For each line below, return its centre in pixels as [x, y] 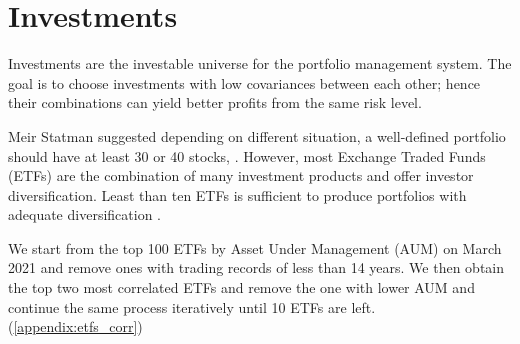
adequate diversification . [84, 214]
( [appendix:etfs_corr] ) [75, 326]
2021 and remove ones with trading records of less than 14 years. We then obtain [256, 267]
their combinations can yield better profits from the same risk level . [215, 102]
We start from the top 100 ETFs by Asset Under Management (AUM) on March [255, 247]
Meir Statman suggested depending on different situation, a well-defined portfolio [257, 135]
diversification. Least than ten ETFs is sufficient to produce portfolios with [237, 194]
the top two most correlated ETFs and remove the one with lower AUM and [241, 287]
